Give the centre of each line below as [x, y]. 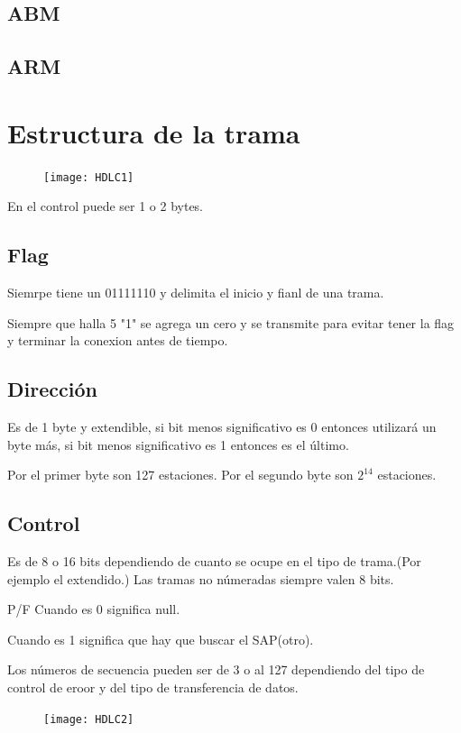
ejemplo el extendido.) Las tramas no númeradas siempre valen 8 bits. [201, 578]
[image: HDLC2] [89, 719]
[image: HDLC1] [89, 177]
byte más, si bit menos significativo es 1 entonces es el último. [178, 444]
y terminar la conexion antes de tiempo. [118, 340]
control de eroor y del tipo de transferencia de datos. [153, 687]
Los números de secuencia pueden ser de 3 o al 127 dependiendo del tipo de [216, 669]
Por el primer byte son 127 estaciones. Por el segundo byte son [180, 475]
